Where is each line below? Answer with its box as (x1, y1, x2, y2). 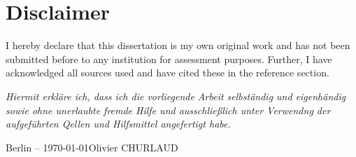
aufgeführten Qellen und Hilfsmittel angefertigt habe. (6, 116, 231, 131)
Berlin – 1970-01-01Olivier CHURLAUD (6, 139, 178, 154)
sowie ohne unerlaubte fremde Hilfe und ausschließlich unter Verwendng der (6, 102, 331, 117)
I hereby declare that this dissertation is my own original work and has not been (6, 38, 350, 53)
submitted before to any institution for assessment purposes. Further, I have (6, 51, 332, 66)
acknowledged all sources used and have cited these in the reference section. (6, 65, 329, 80)
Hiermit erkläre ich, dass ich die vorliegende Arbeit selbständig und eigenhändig (6, 88, 346, 103)
